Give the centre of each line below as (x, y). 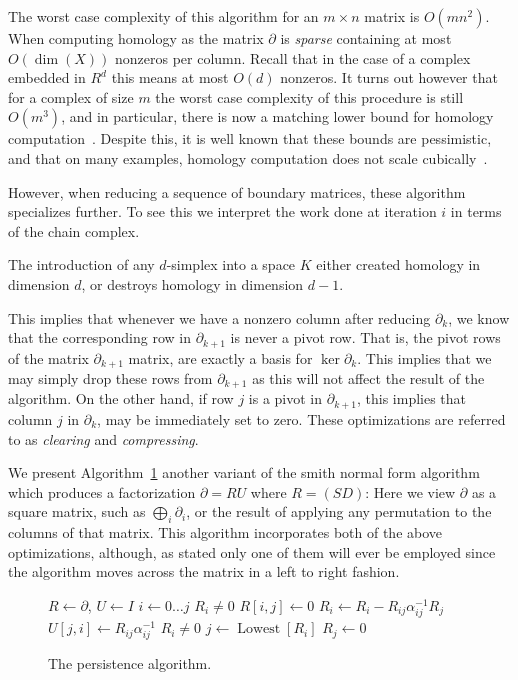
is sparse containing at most (366, 38)
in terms (476, 211)
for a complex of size (71, 96)
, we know (479, 317)
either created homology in (398, 264)
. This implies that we (424, 357)
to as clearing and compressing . (103, 438)
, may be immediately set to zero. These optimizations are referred (301, 418)
